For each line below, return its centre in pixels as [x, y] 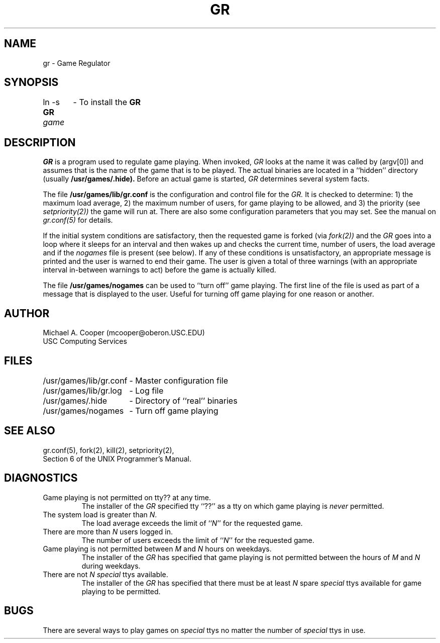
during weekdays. [111, 566]
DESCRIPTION [40, 142]
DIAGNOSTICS [41, 478]
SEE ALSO [30, 431]
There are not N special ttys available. [105, 574]
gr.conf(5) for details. [78, 220]
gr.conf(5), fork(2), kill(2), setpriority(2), [108, 450]
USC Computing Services [85, 341]
